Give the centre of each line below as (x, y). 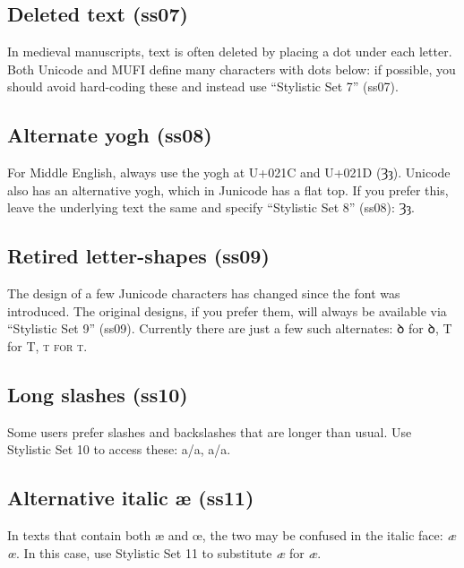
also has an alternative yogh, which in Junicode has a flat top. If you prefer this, (228, 189)
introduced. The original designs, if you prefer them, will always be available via (227, 310)
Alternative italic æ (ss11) (131, 498)
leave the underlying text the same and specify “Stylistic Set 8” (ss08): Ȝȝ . (211, 207)
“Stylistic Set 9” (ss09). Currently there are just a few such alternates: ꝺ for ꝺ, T (230, 328)
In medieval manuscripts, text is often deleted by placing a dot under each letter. (230, 52)
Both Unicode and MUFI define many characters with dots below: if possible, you (232, 69)
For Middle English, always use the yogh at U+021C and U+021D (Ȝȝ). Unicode (229, 172)
